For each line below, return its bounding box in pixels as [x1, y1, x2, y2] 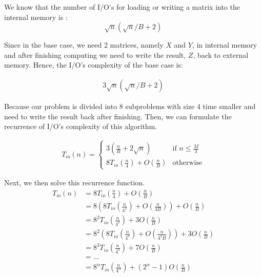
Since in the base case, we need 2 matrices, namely [4, 39, 164, 50]
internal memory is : [4, 11, 68, 22]
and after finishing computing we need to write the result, [4, 49, 186, 60]
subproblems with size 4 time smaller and [125, 101, 256, 111]
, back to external [193, 49, 249, 60]
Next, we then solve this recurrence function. [4, 177, 145, 188]
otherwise [172, 159, 203, 167]
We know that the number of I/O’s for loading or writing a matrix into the [4, 2, 240, 12]
